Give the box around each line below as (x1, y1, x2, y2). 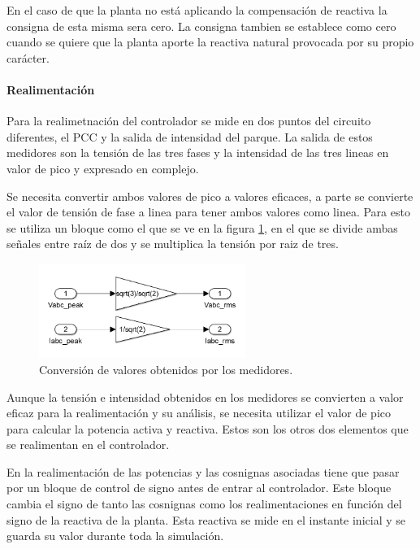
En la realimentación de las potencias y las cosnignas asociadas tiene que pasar (6, 463, 400, 480)
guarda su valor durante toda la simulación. (6, 527, 224, 544)
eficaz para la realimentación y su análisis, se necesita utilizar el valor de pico (6, 404, 391, 421)
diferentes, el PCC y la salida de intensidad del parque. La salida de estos (6, 128, 373, 145)
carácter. (6, 49, 50, 66)
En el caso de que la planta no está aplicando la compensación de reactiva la (6, 2, 388, 18)
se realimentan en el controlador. (6, 436, 170, 453)
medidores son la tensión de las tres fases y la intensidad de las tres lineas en (6, 144, 389, 161)
